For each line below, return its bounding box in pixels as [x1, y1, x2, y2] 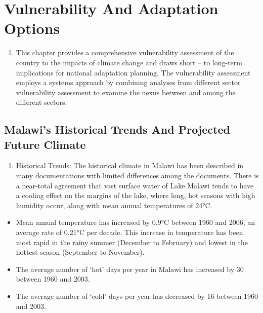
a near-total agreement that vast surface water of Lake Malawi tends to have [16, 180, 254, 190]
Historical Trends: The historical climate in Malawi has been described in [16, 160, 244, 171]
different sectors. [16, 97, 67, 107]
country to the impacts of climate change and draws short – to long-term [16, 57, 242, 67]
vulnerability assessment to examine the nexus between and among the [16, 87, 236, 97]
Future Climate [4, 136, 86, 152]
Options [4, 18, 60, 38]
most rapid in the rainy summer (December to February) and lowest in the [16, 237, 248, 247]
